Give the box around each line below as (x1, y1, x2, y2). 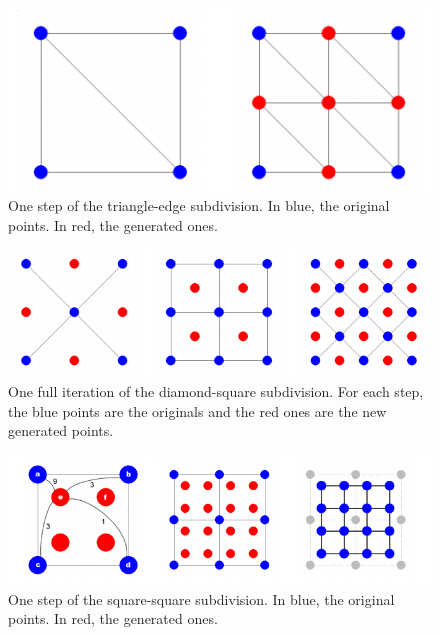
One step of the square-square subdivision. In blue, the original (8, 588, 395, 609)
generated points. (8, 420, 114, 441)
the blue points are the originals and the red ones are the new (8, 400, 387, 421)
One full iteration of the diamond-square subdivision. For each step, (8, 380, 424, 401)
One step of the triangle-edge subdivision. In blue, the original (8, 195, 390, 216)
